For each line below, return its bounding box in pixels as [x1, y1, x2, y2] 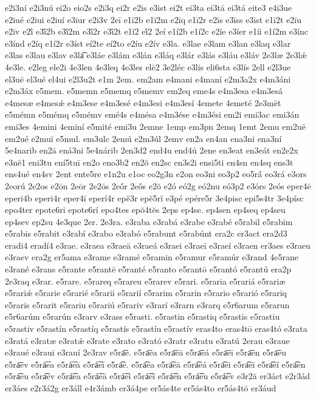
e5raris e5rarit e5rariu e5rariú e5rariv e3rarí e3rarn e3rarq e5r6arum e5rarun [5, 298, 290, 311]
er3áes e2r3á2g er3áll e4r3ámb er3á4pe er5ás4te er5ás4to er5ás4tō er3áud [5, 382, 276, 394]
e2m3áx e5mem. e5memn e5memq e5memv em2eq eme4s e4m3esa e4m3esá [5, 84, 283, 97]
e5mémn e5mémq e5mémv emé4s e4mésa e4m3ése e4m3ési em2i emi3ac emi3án [5, 108, 300, 121]
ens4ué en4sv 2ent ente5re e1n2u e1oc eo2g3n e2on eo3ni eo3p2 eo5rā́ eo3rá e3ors [5, 167, 307, 180]
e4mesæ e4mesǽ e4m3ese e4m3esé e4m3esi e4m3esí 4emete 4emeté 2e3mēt [5, 96, 281, 109]
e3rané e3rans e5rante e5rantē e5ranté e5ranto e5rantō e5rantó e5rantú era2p [5, 263, 292, 275]
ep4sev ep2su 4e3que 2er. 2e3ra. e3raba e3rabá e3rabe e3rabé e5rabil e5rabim [5, 215, 293, 228]
